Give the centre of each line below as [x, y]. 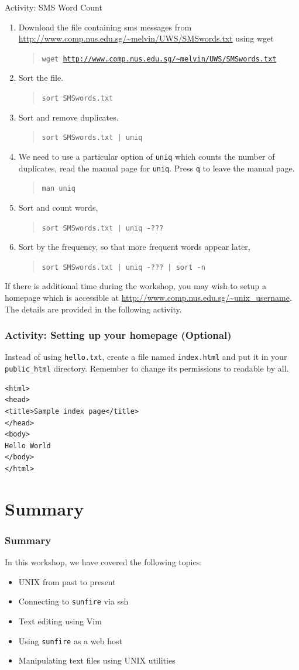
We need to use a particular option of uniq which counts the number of [147, 156]
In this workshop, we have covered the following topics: [104, 562]
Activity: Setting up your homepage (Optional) [118, 335]
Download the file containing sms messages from [105, 27]
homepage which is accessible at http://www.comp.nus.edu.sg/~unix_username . [148, 297]
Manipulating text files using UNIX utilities [97, 660]
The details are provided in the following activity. [93, 309]
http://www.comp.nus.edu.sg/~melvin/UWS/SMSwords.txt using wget [146, 38]
